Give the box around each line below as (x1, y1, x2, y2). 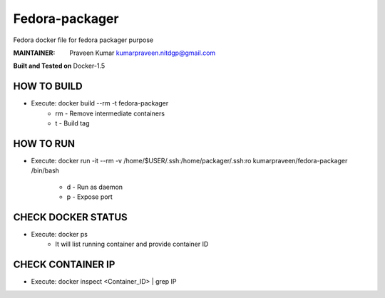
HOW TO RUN (13, 138, 75, 150)
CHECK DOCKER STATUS (13, 211, 128, 223)
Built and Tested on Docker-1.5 (13, 61, 106, 71)
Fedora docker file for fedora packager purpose (13, 36, 153, 44)
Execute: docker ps (31, 230, 88, 238)
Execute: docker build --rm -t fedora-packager (31, 99, 169, 108)
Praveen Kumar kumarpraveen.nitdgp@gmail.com (69, 48, 216, 57)
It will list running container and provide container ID (55, 240, 209, 249)
